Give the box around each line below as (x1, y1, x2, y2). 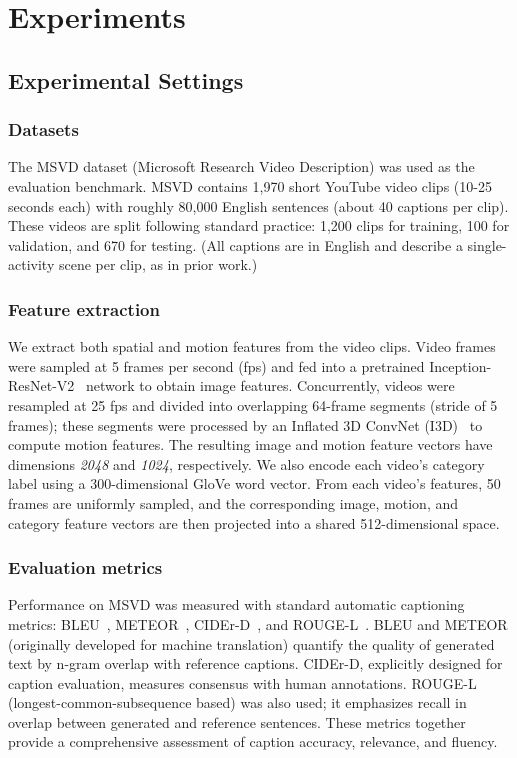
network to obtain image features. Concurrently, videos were (86, 375, 455, 396)
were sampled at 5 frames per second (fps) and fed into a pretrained (8, 355, 425, 376)
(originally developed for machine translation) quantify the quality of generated (8, 633, 495, 654)
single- (467, 234, 507, 255)
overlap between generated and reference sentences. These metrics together (8, 711, 466, 732)
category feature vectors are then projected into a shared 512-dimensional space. (8, 512, 500, 533)
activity (8, 254, 55, 275)
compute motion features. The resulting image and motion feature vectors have (8, 434, 493, 455)
